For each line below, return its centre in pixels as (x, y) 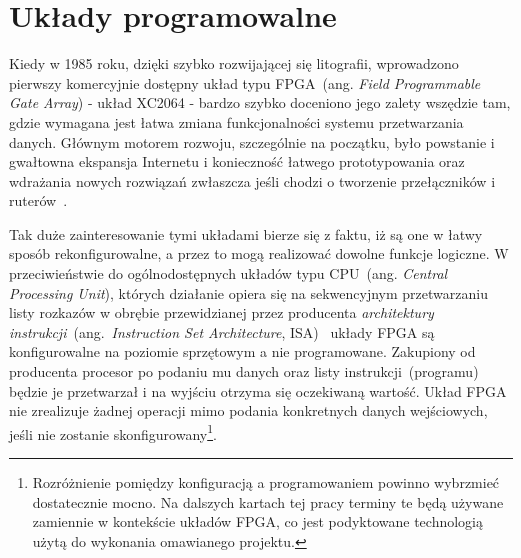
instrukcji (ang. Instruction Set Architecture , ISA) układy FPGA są (222, 331)
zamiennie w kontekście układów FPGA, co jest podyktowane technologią (258, 521)
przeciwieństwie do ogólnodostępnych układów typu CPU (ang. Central (228, 273)
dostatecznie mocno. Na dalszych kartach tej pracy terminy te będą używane (268, 501)
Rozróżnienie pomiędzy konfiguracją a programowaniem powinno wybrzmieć (266, 482)
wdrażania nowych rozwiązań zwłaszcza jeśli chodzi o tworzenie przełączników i (252, 180)
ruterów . (38, 200)
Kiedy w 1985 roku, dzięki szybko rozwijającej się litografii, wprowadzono (234, 63)
